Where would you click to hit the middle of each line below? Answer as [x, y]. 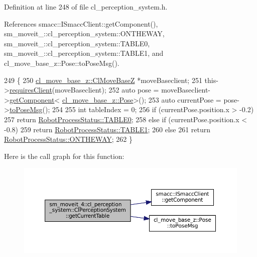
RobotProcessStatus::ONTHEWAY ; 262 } [68, 139]
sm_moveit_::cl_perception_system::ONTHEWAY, [84, 33]
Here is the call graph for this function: [64, 156]
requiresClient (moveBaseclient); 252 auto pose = [84, 90]
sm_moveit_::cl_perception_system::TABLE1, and [84, 53]
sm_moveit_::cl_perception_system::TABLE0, [77, 43]
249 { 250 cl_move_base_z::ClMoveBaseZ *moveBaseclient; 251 [103, 80]
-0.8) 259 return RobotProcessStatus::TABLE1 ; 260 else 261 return [107, 129]
